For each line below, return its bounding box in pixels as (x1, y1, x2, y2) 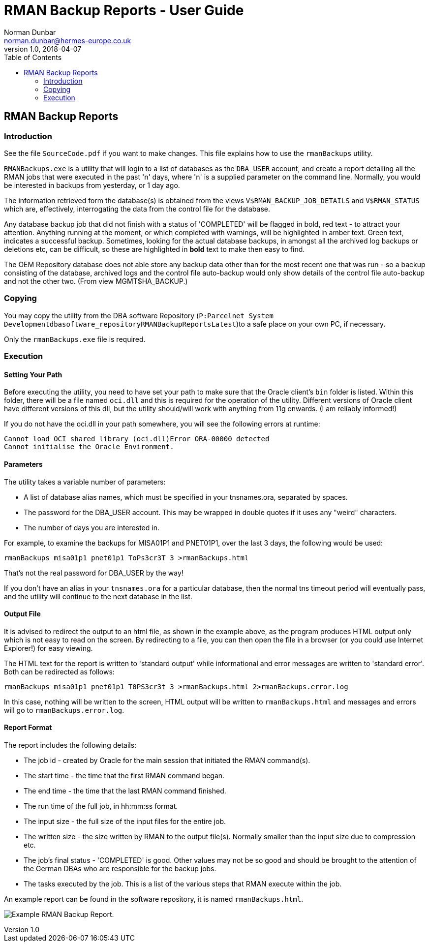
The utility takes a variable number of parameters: (4, 477, 166, 486)
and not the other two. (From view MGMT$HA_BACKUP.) (4, 276, 188, 285)
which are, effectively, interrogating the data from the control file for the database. (4, 204, 271, 213)
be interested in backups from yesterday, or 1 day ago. (4, 181, 180, 189)
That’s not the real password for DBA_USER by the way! (4, 568, 184, 577)
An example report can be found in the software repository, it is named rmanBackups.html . (4, 894, 304, 903)
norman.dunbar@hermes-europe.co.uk (4, 36, 131, 45)
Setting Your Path (4, 370, 62, 379)
